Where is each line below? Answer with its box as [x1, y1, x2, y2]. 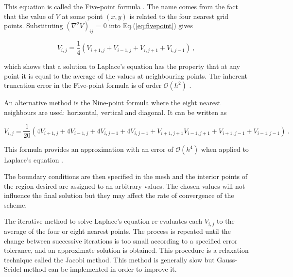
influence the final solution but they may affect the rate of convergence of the [4, 190, 234, 200]
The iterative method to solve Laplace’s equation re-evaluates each [4, 216, 203, 226]
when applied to [201, 144, 249, 154]
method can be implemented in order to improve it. [23, 264, 177, 274]
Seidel [4, 264, 21, 274]
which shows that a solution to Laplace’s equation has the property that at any [4, 61, 240, 71]
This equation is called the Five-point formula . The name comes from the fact [4, 1, 238, 11]
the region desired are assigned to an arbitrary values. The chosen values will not [4, 180, 245, 191]
